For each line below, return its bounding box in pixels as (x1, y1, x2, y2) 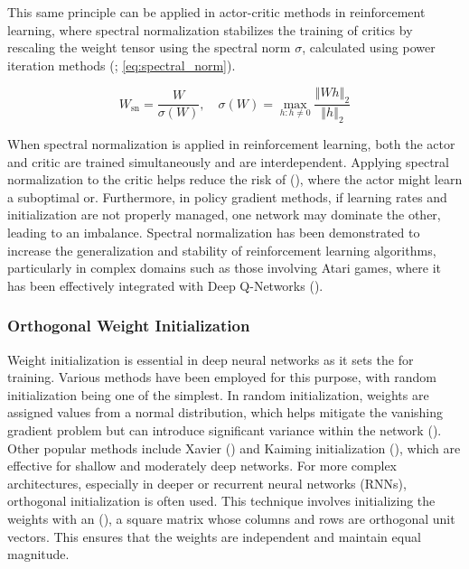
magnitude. (7, 545, 70, 564)
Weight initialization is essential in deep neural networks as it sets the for (7, 350, 414, 368)
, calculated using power (302, 38, 436, 57)
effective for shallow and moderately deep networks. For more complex (7, 456, 398, 475)
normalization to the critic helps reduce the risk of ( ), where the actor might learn (7, 170, 463, 189)
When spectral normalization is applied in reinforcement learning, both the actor (7, 135, 455, 153)
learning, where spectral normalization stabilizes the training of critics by (7, 20, 413, 39)
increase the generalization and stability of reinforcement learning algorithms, (7, 240, 436, 259)
